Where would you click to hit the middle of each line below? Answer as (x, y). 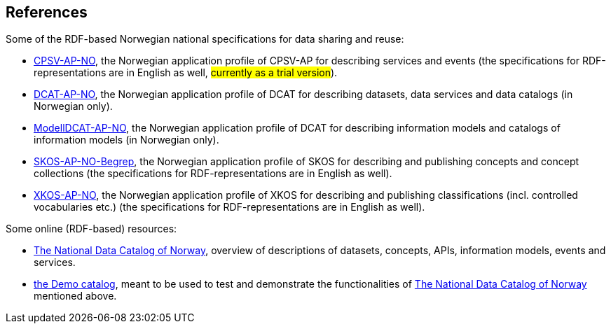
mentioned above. (75, 296)
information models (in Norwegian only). (126, 140)
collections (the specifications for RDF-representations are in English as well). (213, 174)
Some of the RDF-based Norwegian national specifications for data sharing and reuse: (205, 39)
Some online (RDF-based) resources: (91, 229)
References (47, 12)
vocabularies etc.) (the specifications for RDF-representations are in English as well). (229, 207)
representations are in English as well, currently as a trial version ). (186, 73)
